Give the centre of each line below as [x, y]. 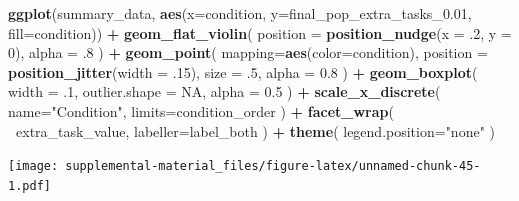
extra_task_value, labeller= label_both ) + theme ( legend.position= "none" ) [255, 130]
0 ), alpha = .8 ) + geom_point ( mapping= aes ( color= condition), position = [248, 52]
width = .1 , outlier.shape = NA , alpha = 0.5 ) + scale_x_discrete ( [224, 91]
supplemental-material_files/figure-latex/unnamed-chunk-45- [273, 166]
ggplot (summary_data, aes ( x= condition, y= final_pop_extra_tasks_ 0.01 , [240, 13]
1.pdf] [29, 185]
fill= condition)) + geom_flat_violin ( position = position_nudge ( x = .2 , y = [260, 32]
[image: [33, 166]
